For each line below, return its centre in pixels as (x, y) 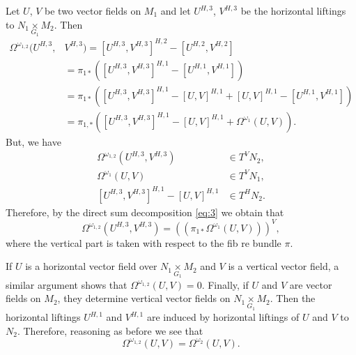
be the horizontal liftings (293, 10)
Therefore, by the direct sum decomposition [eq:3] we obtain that (145, 212)
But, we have (33, 141)
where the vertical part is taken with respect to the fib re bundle (144, 242)
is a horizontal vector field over (91, 266)
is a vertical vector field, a (284, 266)
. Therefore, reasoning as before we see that (110, 330)
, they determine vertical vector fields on (144, 298)
